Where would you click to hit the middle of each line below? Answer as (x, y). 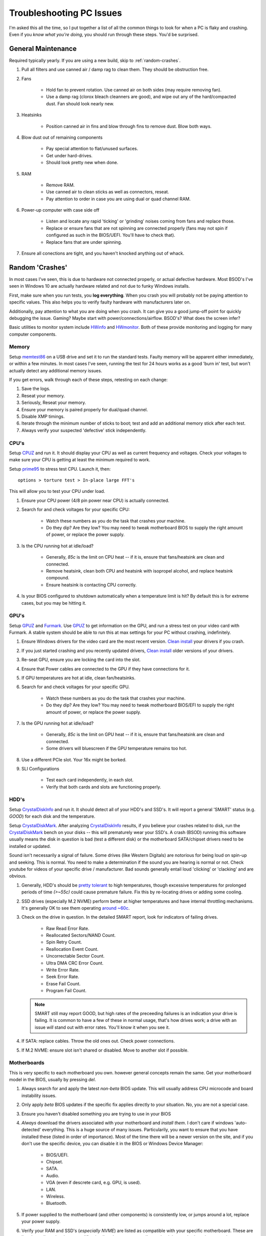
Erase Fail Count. (63, 983)
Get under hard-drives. (69, 155)
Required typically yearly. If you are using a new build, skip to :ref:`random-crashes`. (95, 60)
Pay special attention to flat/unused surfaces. (92, 149)
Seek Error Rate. (63, 977)
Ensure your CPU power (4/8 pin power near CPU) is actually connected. (95, 500)
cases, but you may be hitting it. (54, 603)
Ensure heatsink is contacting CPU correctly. (91, 585)
